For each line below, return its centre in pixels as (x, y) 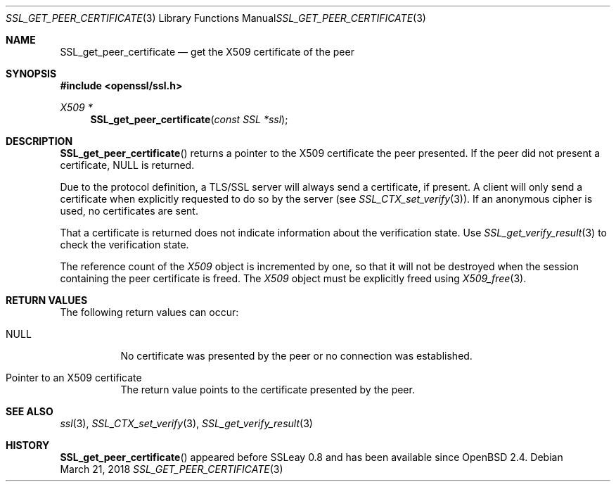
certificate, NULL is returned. (127, 165)
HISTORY (28, 445)
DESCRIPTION (39, 141)
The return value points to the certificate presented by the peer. (268, 390)
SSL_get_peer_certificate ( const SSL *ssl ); (189, 119)
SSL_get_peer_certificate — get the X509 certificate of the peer (207, 52)
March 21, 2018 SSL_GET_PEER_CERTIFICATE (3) (172, 469)
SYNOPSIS (31, 74)
